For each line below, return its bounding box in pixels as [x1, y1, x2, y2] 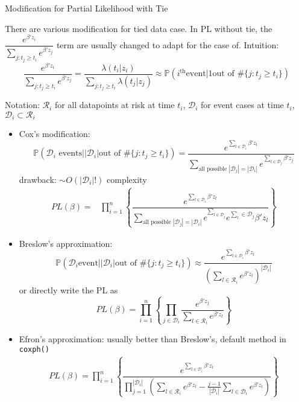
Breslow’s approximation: [19, 237, 113, 249]
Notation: [5, 98, 40, 111]
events [58, 149, 83, 158]
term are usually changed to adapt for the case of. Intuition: [56, 38, 279, 51]
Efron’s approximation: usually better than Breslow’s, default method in [19, 332, 286, 345]
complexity [107, 173, 147, 185]
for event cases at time [200, 98, 284, 111]
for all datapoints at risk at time [54, 98, 175, 111]
